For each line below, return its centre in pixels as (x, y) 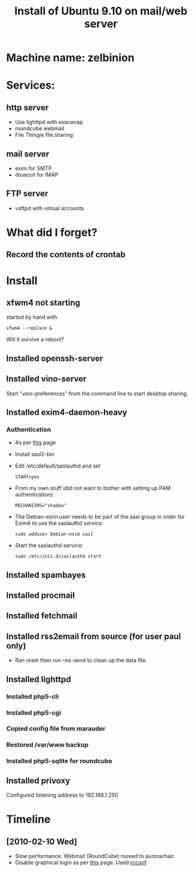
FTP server (27, 194)
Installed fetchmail (42, 616)
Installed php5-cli (32, 696)
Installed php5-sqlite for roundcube (59, 761)
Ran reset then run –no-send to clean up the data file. (81, 660)
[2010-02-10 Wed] (42, 842)
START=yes (27, 477)
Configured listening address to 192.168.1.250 (62, 795)
